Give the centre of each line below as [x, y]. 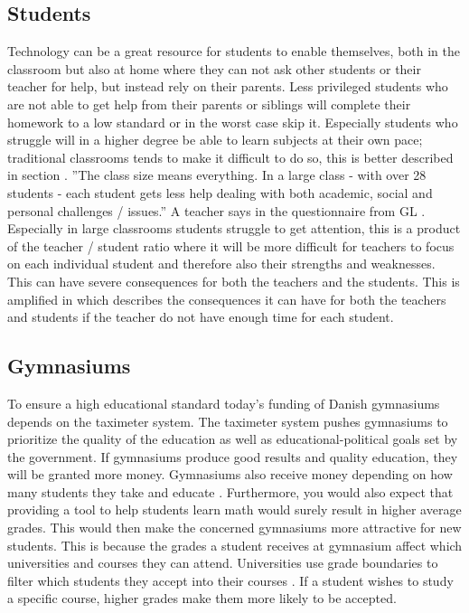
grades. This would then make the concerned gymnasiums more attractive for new [234, 528]
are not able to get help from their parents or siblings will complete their [209, 104]
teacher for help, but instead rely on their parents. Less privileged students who [228, 86]
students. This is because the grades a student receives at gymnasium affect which [235, 545]
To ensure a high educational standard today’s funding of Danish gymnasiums [224, 403]
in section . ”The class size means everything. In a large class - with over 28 [217, 175]
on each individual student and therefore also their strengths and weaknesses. [221, 264]
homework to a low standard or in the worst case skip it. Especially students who [233, 122]
